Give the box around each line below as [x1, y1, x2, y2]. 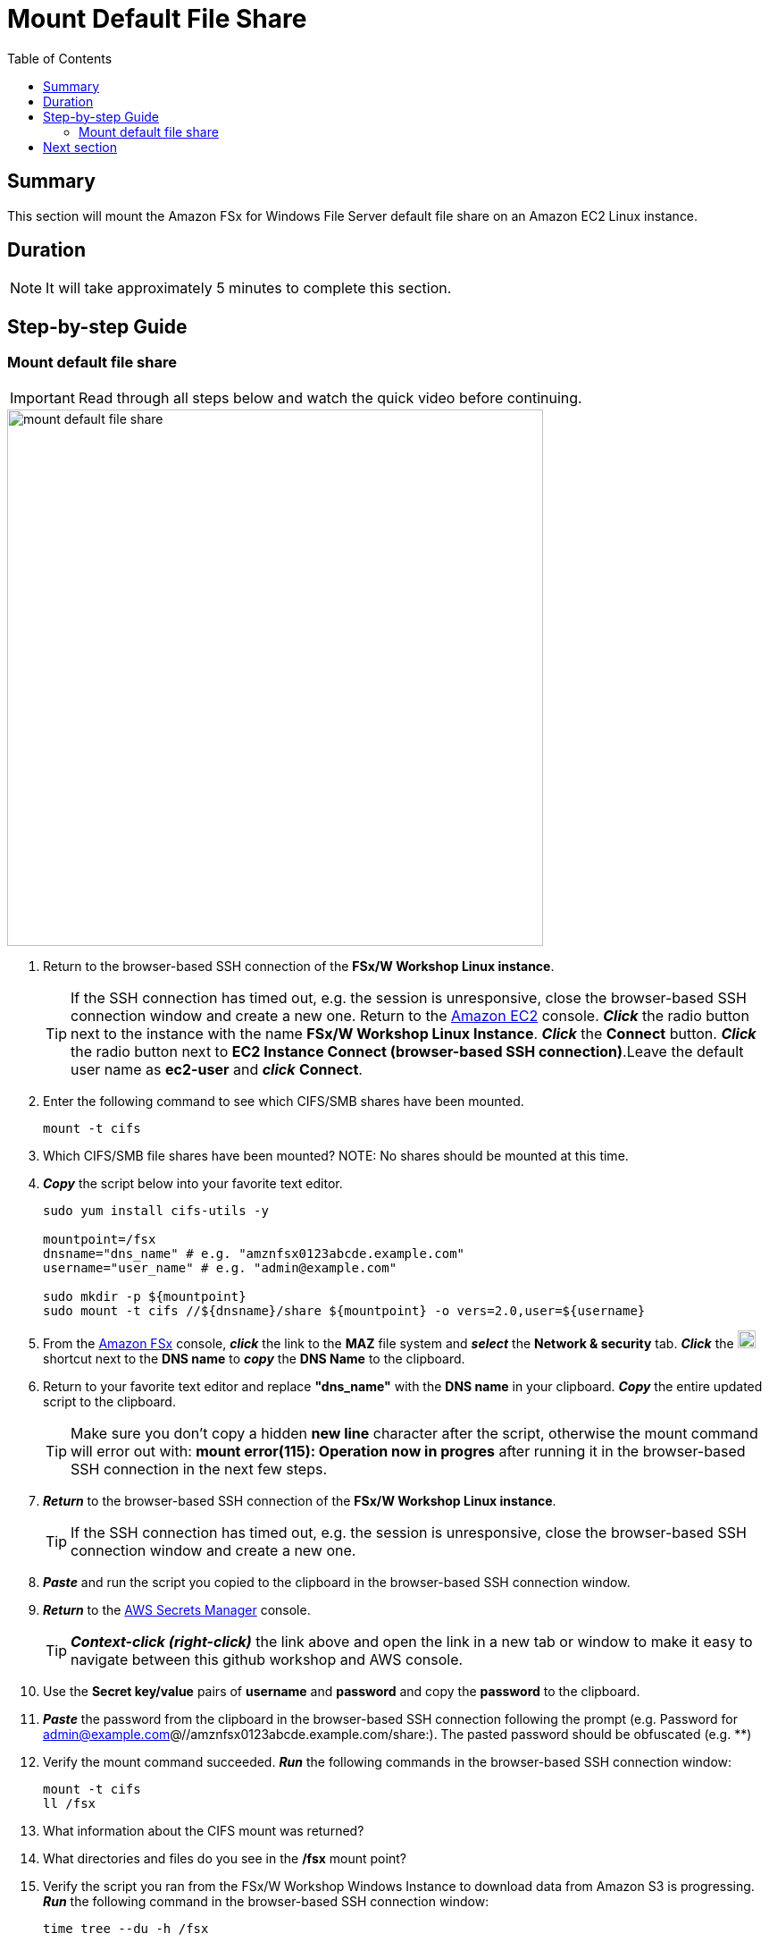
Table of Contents [7, 50, 113, 66]
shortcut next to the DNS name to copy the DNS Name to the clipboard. [43, 1350, 465, 1366]
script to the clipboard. [43, 1393, 176, 1409]
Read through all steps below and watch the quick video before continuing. [78, 388, 582, 407]
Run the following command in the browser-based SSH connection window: [43, 1893, 489, 1909]
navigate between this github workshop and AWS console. [71, 1650, 464, 1668]
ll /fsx [43, 1795, 96, 1811]
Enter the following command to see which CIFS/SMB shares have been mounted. [43, 1093, 524, 1109]
